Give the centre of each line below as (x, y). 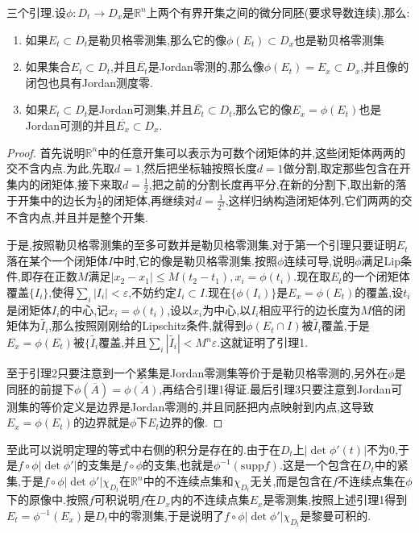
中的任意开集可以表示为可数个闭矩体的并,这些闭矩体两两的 (252, 152)
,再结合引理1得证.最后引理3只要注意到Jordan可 (281, 388)
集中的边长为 (62, 200)
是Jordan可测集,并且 (141, 109)
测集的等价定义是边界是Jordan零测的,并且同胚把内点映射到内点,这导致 (191, 406)
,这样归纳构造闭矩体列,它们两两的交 (319, 200)
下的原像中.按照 (48, 500)
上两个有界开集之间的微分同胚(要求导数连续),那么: (278, 12)
